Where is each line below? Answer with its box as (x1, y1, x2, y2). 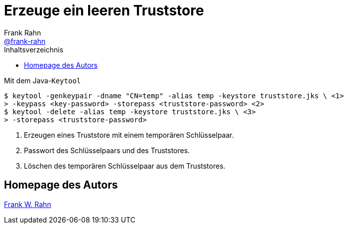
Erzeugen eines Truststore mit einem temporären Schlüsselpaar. (24, 130, 234, 139)
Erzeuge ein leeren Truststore (4, 2, 204, 19)
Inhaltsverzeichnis (4, 45, 64, 54)
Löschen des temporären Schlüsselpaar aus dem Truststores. (24, 161, 226, 170)
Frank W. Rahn (4, 200, 51, 209)
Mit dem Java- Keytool (4, 76, 81, 85)
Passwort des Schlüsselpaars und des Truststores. (24, 146, 190, 155)
